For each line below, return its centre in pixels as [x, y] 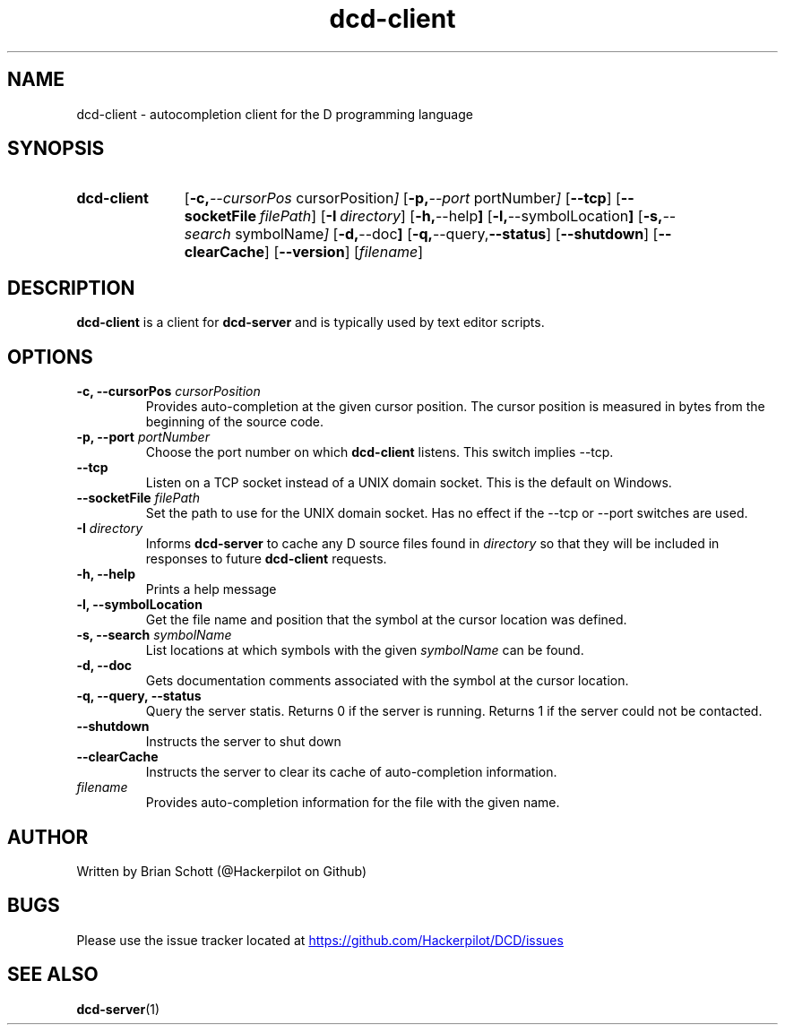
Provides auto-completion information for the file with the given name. [353, 803]
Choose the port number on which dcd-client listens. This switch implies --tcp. [380, 452]
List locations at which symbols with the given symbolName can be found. [365, 650]
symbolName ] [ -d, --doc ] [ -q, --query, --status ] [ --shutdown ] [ [447, 234]
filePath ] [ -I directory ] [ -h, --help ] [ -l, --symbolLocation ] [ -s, [461, 216]
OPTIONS [50, 357]
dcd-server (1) [118, 1009]
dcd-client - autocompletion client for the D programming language [275, 114]
